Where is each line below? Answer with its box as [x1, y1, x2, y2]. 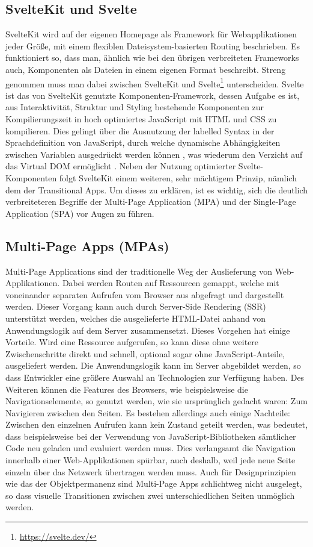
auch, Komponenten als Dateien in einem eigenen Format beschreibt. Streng [5, 63, 286, 75]
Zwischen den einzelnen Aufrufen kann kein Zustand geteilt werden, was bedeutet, [5, 418, 308, 431]
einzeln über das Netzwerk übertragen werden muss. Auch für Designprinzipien [5, 465, 296, 478]
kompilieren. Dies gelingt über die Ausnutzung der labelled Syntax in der [5, 124, 275, 137]
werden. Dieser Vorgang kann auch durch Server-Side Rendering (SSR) [5, 300, 266, 313]
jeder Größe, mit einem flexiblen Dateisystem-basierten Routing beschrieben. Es [5, 39, 300, 52]
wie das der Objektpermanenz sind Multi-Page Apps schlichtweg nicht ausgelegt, [5, 477, 302, 490]
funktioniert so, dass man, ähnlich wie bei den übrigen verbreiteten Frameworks [5, 51, 299, 64]
